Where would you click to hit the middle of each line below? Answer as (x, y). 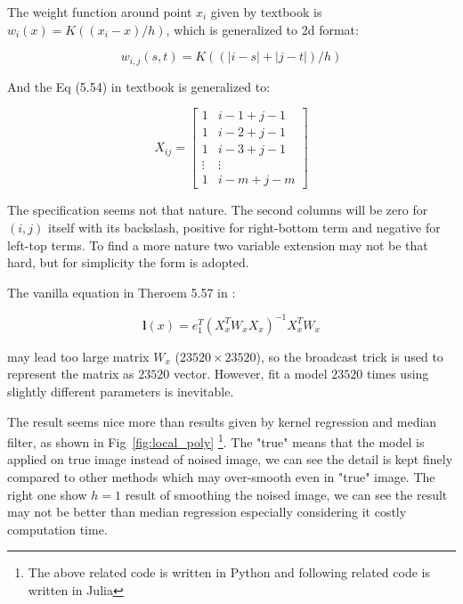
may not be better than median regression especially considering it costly (207, 512)
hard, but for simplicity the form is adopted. (128, 262)
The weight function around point (100, 12)
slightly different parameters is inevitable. (121, 392)
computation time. (57, 529)
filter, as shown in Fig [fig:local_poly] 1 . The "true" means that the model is (216, 441)
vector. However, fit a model (250, 374)
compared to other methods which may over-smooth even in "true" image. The (221, 477)
